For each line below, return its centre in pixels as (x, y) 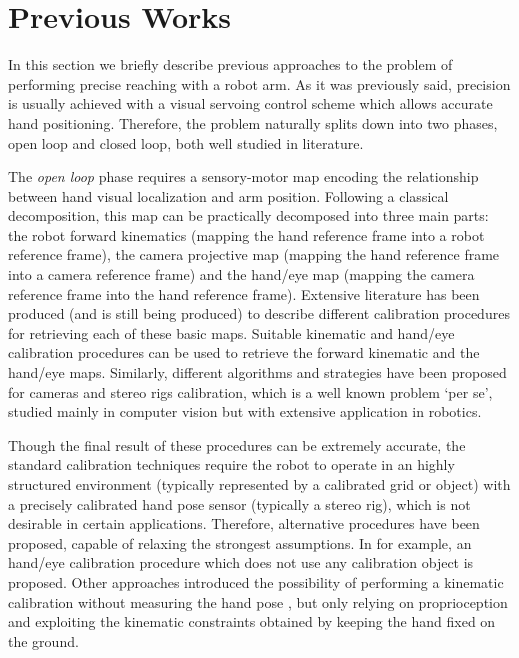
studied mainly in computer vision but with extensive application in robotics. (245, 411)
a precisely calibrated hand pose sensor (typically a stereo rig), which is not (239, 503)
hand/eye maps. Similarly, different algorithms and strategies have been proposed (257, 372)
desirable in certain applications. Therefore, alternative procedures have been (244, 523)
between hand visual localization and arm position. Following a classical (228, 195)
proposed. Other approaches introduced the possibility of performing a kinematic (256, 581)
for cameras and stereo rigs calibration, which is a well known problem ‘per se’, (250, 391)
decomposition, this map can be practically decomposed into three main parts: (248, 215)
